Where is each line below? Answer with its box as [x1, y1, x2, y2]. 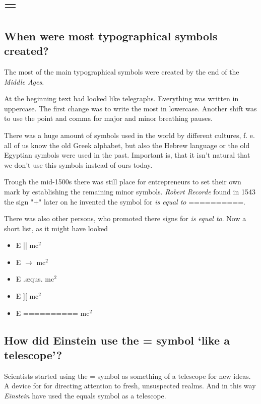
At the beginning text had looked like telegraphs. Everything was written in [4, 93, 239, 104]
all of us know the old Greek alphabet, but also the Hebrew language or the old [4, 140, 250, 150]
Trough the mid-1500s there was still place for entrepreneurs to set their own [4, 176, 241, 187]
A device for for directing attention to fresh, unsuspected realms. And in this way [4, 380, 256, 391]
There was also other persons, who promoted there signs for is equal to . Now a [4, 213, 246, 224]
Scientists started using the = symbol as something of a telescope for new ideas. [4, 370, 251, 381]
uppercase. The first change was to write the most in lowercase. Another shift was [4, 103, 257, 113]
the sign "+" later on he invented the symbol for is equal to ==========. [4, 196, 246, 207]
